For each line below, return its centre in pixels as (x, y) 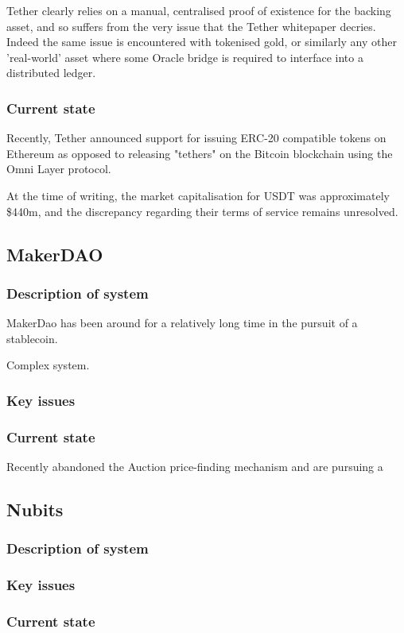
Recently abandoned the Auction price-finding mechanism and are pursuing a (195, 466)
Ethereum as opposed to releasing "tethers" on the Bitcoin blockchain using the (200, 153)
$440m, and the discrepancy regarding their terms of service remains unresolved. (202, 211)
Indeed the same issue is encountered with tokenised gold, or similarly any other (202, 42)
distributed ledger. (51, 73)
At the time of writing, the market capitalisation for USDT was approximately (198, 195)
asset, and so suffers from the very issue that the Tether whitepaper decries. (191, 26)
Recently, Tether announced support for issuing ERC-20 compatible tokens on (196, 138)
